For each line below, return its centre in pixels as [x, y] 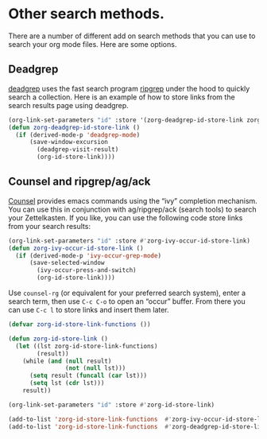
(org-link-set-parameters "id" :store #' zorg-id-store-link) [112, 405]
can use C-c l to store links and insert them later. [89, 310]
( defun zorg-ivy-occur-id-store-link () [76, 248]
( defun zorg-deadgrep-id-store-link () [74, 127]
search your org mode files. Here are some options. [93, 44]
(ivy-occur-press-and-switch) [87, 270]
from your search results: [50, 226]
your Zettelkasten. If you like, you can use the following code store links [126, 218]
